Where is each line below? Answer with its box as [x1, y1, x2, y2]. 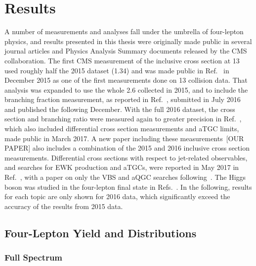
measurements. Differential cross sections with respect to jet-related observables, [4, 152, 248, 162]
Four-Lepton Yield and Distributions [4, 225, 197, 240]
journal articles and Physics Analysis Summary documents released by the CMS [4, 46, 247, 56]
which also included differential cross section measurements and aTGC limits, [4, 123, 239, 134]
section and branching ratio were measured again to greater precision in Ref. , [4, 113, 242, 124]
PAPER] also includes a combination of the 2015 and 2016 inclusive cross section [4, 143, 250, 153]
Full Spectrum [4, 251, 63, 264]
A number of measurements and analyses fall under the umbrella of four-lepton [4, 26, 244, 37]
